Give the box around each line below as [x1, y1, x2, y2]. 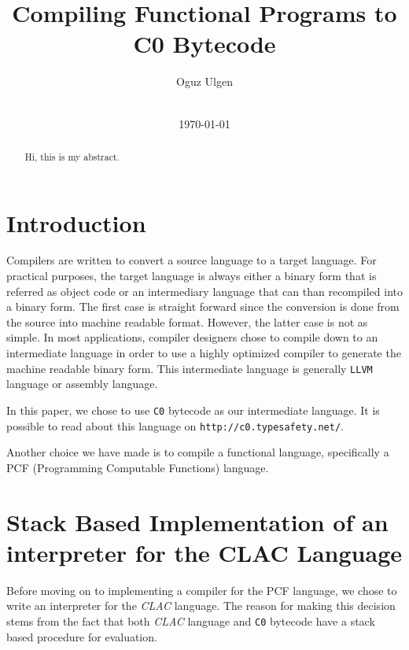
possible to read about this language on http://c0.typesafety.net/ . [6, 417, 344, 434]
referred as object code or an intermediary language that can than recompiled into [6, 283, 403, 299]
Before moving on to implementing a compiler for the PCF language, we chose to [6, 582, 397, 598]
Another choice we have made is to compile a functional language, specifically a [6, 444, 389, 460]
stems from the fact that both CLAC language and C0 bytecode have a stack [6, 612, 375, 629]
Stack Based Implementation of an [6, 505, 389, 537]
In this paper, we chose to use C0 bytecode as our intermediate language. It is [6, 401, 380, 418]
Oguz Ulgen [176, 73, 233, 90]
